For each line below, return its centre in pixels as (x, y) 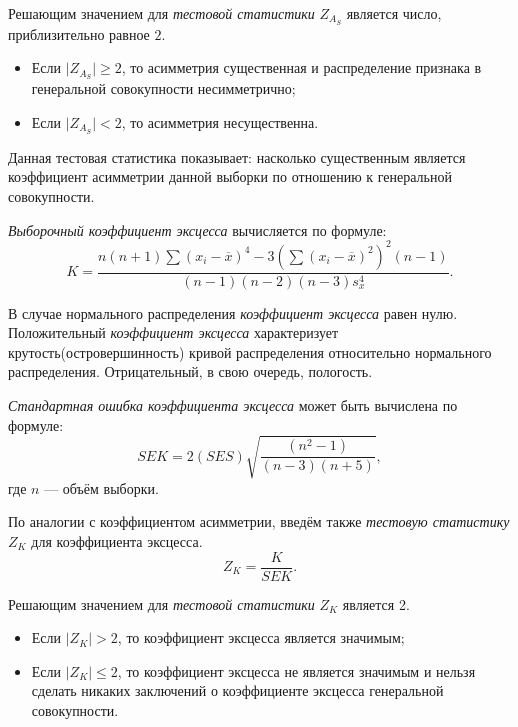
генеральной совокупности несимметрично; (163, 88)
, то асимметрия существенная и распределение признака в (301, 67)
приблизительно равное (79, 33)
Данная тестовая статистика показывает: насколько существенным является (237, 156)
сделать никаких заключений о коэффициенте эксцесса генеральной (237, 690)
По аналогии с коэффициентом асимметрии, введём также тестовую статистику (259, 521)
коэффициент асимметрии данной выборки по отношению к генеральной (230, 176)
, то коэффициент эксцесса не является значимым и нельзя (296, 670)
